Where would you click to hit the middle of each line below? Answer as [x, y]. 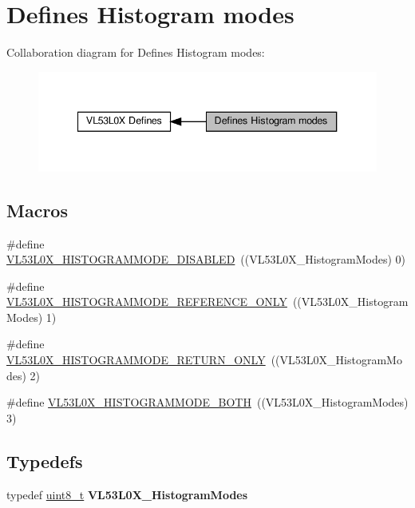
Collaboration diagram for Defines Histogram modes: [136, 52]
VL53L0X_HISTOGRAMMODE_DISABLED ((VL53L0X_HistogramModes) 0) [206, 259]
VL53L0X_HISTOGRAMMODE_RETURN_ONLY [136, 360]
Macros [37, 210]
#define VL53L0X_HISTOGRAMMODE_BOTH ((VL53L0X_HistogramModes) [207, 402]
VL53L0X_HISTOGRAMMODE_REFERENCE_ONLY [147, 302]
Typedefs [45, 460]
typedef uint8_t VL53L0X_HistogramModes [127, 494]
